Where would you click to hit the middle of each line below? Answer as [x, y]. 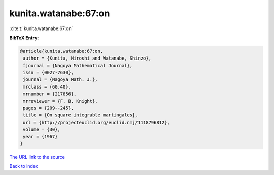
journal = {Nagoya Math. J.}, [61, 80]
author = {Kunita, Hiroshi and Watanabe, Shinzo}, [87, 58]
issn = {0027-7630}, [48, 73]
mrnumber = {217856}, [50, 94]
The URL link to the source [37, 157]
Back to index [24, 166]
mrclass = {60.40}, [47, 87]
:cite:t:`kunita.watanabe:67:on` [41, 28]
